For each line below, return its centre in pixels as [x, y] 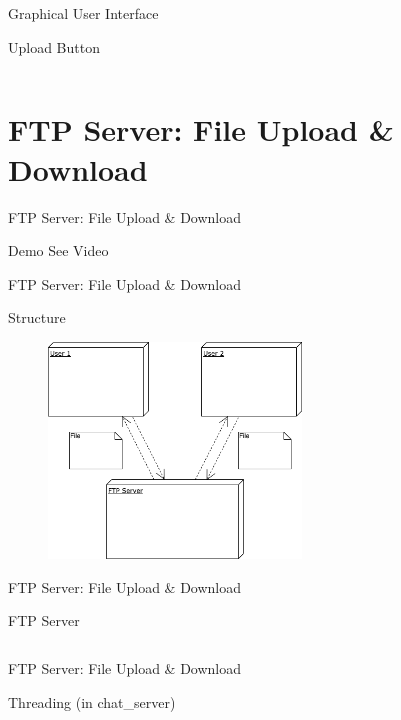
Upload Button [54, 46]
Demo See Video [58, 250]
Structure [37, 317]
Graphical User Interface [83, 13]
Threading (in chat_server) [92, 701]
